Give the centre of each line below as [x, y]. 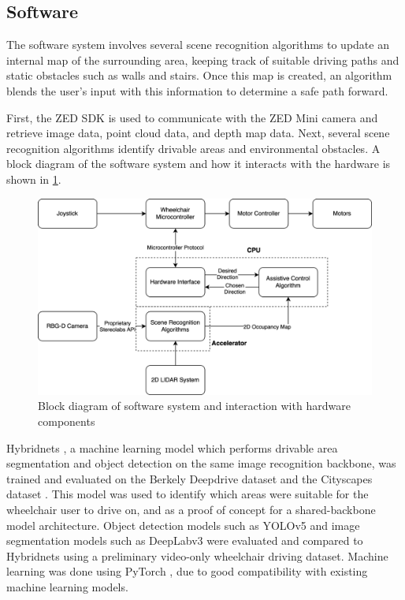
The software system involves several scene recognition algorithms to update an [198, 45]
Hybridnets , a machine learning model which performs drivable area [172, 447]
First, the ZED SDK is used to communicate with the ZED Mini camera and [192, 117]
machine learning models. [67, 586]
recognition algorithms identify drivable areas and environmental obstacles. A [193, 148]
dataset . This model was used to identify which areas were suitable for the [188, 494]
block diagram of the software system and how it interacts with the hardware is [199, 164]
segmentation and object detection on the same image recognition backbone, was [201, 463]
